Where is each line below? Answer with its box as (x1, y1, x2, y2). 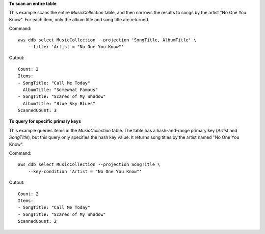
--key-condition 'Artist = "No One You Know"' (27, 169, 142, 174)
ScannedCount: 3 (18, 108, 57, 113)
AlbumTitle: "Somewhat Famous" (23, 87, 98, 92)
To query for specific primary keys (9, 118, 81, 124)
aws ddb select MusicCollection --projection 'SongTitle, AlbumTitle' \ (18, 37, 196, 43)
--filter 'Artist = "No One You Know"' (27, 44, 124, 49)
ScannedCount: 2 (18, 219, 57, 224)
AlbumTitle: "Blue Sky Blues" (23, 101, 96, 106)
